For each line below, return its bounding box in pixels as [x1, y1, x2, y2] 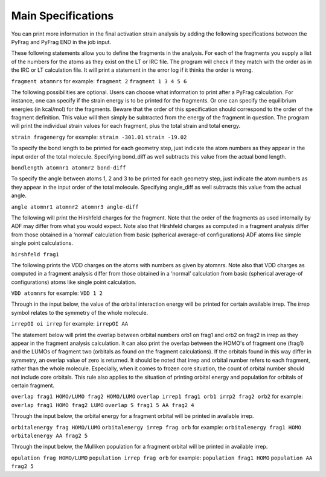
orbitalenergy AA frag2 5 [11, 432, 88, 439]
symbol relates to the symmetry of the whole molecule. [11, 309, 148, 316]
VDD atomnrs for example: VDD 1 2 [11, 289, 103, 297]
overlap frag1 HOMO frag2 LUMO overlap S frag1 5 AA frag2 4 [11, 402, 194, 408]
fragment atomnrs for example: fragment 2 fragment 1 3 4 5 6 [11, 77, 187, 84]
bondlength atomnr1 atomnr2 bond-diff [11, 165, 126, 171]
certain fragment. [11, 382, 54, 389]
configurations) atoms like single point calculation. [11, 278, 136, 286]
